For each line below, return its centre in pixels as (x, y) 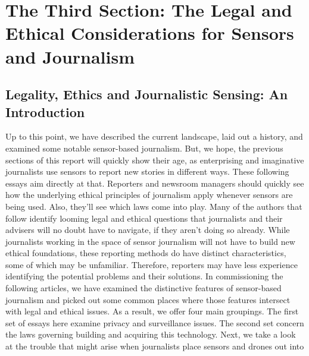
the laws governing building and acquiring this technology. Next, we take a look (151, 334)
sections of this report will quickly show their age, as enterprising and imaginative (155, 160)
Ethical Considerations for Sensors (150, 33)
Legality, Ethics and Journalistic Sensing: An (147, 94)
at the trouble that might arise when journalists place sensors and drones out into (155, 346)
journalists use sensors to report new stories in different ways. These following (147, 171)
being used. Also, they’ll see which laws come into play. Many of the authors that (154, 206)
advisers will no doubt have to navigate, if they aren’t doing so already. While (148, 230)
